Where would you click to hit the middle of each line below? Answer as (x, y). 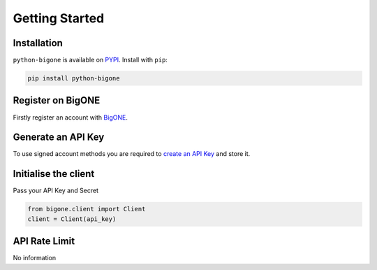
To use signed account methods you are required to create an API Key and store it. (132, 154)
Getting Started (59, 18)
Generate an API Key (59, 137)
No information (34, 258)
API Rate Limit (44, 241)
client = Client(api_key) (72, 219)
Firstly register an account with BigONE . (71, 117)
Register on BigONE (57, 100)
